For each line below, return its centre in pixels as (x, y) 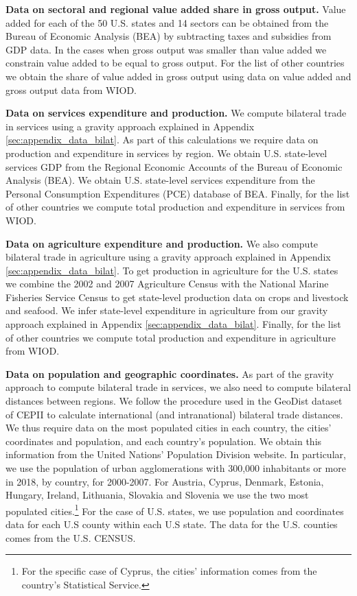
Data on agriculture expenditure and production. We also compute (162, 243)
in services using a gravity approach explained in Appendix (130, 126)
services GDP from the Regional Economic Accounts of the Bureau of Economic (174, 166)
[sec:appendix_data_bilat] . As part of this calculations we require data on (162, 140)
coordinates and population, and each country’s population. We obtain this (164, 441)
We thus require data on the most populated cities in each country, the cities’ (169, 428)
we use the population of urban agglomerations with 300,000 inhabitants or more (176, 468)
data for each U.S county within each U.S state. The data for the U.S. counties (172, 524)
